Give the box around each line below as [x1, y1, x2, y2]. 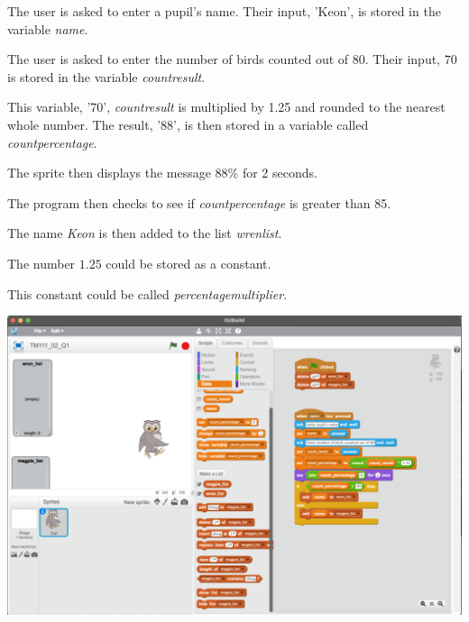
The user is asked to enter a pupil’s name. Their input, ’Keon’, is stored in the [7, 2, 441, 20]
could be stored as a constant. [106, 253, 271, 272]
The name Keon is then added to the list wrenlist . [7, 224, 282, 242]
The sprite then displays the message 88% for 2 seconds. [7, 163, 317, 182]
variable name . [7, 19, 88, 38]
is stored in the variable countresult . [7, 67, 206, 86]
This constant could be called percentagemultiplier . [7, 284, 288, 303]
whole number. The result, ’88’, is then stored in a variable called [7, 114, 369, 133]
